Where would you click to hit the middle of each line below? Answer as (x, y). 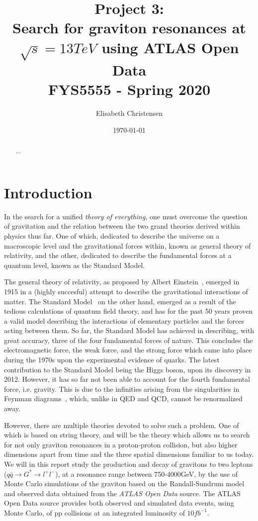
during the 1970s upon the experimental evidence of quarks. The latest (112, 360)
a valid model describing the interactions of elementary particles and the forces (124, 320)
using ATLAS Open (170, 47)
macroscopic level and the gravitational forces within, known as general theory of (128, 245)
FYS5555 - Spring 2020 (129, 89)
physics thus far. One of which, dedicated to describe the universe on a (112, 235)
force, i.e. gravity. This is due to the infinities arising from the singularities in (122, 389)
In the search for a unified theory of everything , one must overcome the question (126, 216)
